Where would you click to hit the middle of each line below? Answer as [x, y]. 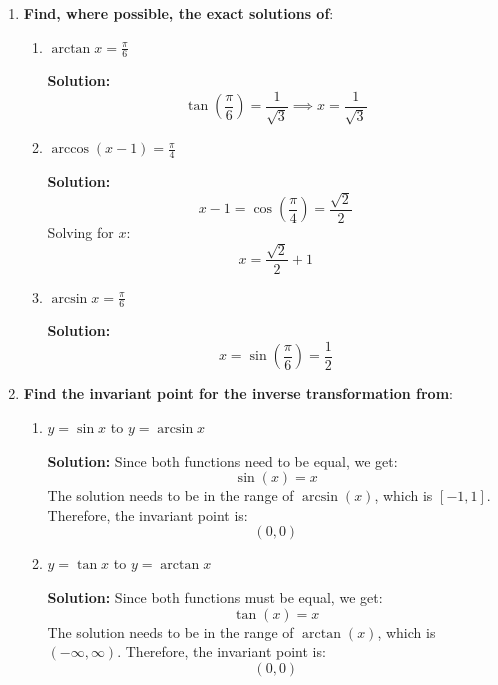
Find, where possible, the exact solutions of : [178, 13]
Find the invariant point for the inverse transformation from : [238, 393]
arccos [70, 149]
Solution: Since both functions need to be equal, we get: [222, 460]
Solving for [80, 232]
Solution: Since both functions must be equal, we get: [215, 597]
